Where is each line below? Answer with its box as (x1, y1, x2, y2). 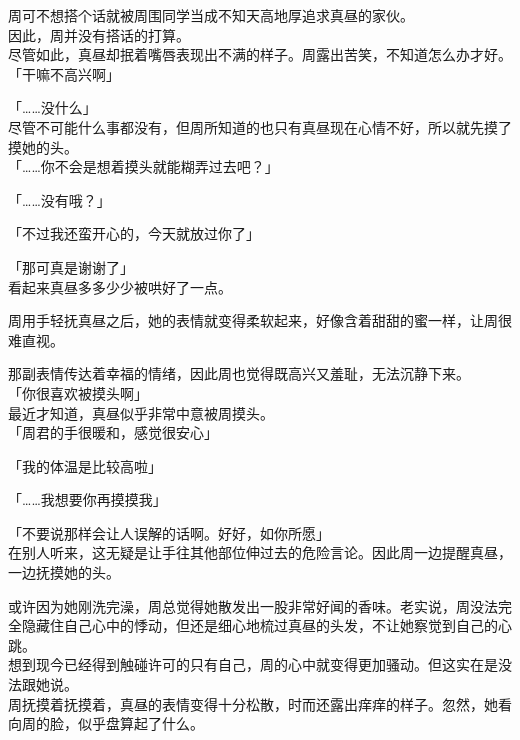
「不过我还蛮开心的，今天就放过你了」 (8, 223, 260, 244)
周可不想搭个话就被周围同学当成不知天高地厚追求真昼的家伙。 (8, 5, 414, 25)
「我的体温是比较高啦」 (8, 455, 162, 476)
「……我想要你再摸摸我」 (8, 489, 167, 510)
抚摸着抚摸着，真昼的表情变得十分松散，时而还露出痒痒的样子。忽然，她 (21, 693, 498, 714)
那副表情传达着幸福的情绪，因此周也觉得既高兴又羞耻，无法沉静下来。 (8, 363, 470, 384)
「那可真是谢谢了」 (8, 256, 134, 277)
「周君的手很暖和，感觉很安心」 (8, 422, 218, 443)
